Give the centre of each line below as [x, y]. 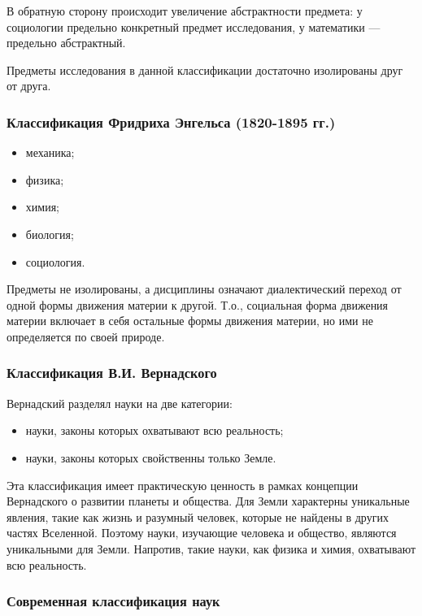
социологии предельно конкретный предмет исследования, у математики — [194, 26]
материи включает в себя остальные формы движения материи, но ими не [190, 321]
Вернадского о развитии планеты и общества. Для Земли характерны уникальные [208, 501]
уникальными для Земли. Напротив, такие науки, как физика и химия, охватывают [211, 548]
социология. [55, 261]
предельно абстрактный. [66, 43]
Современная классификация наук [113, 601]
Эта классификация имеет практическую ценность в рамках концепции [183, 485]
